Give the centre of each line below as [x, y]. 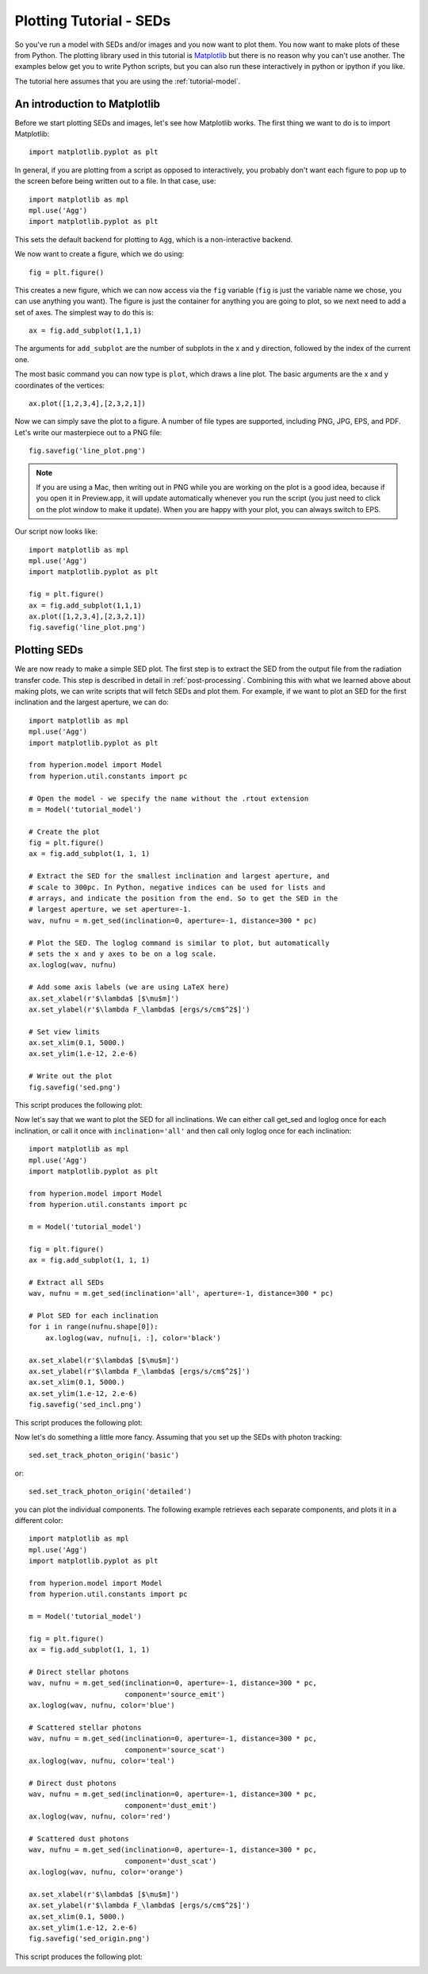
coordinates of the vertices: [60, 385]
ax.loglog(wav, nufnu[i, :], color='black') [133, 1338]
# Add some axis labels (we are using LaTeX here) [129, 987]
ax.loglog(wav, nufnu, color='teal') [102, 1761]
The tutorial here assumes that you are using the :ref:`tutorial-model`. [128, 81]
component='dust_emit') [170, 1805]
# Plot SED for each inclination [94, 1316]
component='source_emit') [175, 1694]
